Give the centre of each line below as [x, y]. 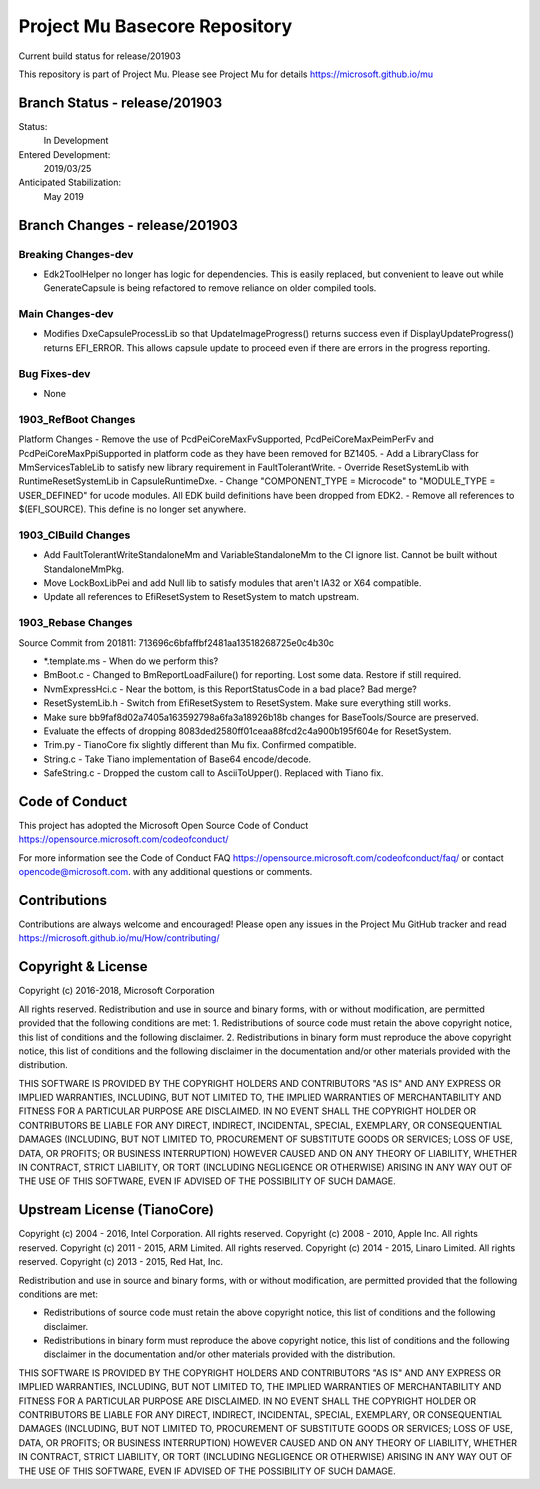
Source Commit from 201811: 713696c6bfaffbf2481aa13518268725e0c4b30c [176, 642]
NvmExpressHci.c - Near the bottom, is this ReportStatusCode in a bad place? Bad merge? [230, 689]
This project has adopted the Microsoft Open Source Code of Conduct [163, 825]
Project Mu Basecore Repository [155, 26]
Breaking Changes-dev [76, 254]
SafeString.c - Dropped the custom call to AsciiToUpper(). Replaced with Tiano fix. [213, 773]
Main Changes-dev [66, 314]
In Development [76, 141]
